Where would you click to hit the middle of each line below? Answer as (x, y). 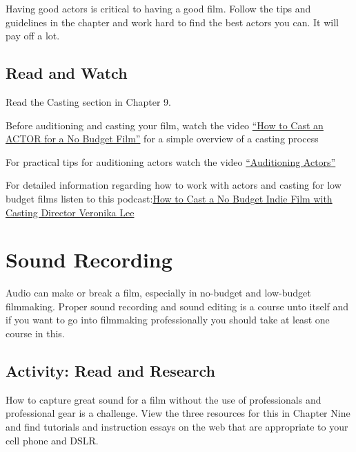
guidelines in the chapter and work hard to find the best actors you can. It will (172, 22)
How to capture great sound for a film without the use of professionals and (164, 399)
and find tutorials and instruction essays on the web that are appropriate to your (177, 427)
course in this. (35, 333)
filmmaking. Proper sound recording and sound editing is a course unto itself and (177, 306)
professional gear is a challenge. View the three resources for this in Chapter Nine (178, 413)
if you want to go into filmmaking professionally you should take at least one (168, 320)
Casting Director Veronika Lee (70, 212)
